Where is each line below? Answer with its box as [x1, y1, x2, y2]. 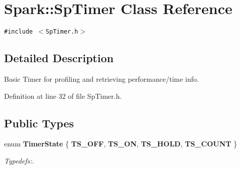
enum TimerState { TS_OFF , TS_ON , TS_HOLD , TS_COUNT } [4, 138, 237, 149]
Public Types [4, 115, 74, 130]
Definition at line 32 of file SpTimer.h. [4, 90, 122, 101]
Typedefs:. [4, 155, 35, 165]
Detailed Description [4, 50, 114, 66]
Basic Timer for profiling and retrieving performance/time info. [4, 73, 199, 84]
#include [4, 28, 33, 36]
